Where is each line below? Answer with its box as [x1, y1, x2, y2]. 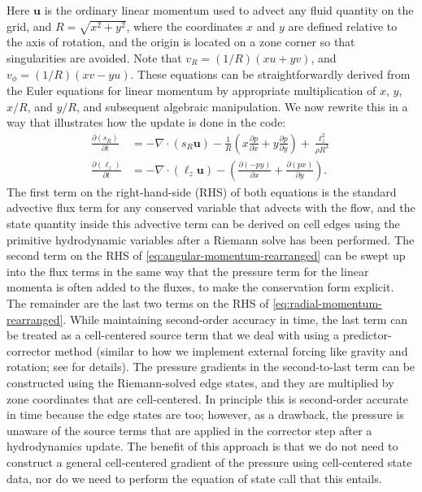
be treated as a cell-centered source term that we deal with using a [7, 326, 340, 343]
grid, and [7, 17, 52, 34]
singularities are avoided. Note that [7, 49, 182, 66]
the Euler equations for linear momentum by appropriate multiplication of [7, 81, 376, 98]
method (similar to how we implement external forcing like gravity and [54, 342, 408, 359]
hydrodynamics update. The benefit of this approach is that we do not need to [7, 438, 398, 455]
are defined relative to [288, 17, 398, 34]
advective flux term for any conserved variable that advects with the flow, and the [7, 199, 415, 216]
